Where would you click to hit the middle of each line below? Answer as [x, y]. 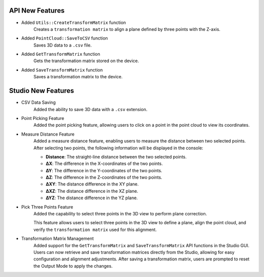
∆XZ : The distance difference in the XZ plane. [92, 191]
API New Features [37, 11]
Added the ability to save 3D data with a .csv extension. [90, 109]
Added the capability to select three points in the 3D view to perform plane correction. [120, 214]
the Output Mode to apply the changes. [73, 266]
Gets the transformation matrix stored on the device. [86, 61]
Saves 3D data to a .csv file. [63, 45]
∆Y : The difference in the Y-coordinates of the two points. [104, 170]
